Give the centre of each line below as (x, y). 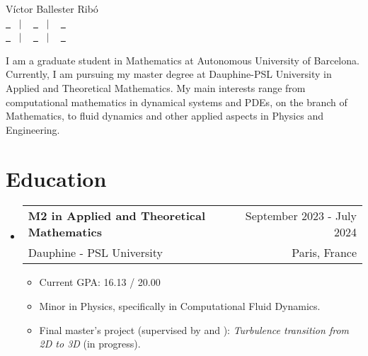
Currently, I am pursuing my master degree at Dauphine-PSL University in (169, 74)
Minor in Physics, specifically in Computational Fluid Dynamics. (180, 306)
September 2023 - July (301, 216)
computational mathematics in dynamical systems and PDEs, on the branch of (177, 102)
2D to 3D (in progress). (90, 344)
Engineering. (33, 129)
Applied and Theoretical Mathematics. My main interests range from (156, 87)
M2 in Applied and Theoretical (117, 216)
